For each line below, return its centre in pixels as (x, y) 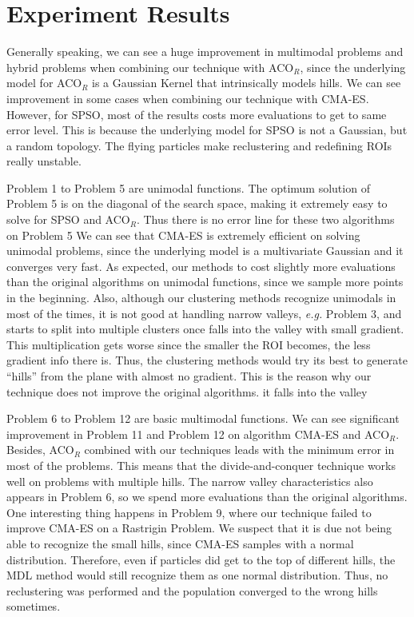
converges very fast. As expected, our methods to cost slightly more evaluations (201, 266)
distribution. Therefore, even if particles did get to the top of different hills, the (201, 559)
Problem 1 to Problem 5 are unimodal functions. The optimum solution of (188, 187)
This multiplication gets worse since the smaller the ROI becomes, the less (189, 344)
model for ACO (44, 83)
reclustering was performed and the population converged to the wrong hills (192, 590)
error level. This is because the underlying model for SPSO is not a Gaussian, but (207, 130)
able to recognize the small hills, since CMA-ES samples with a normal (180, 543)
